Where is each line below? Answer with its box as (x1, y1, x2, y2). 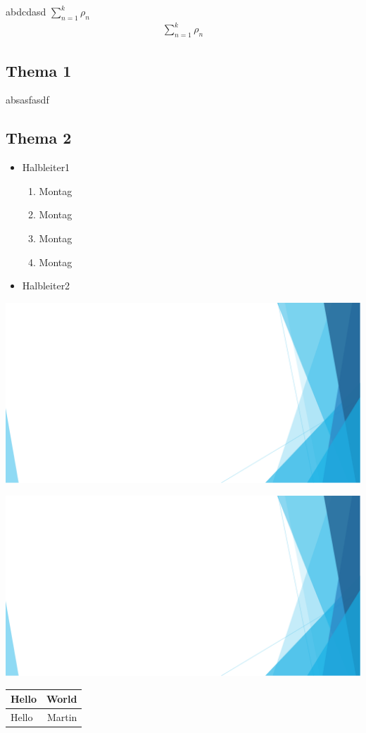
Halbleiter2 (22, 278, 70, 293)
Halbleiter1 (22, 160, 70, 175)
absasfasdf (6, 92, 49, 107)
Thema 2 (6, 127, 72, 149)
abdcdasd (6, 4, 46, 18)
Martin (46, 710, 77, 725)
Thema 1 (6, 59, 72, 81)
